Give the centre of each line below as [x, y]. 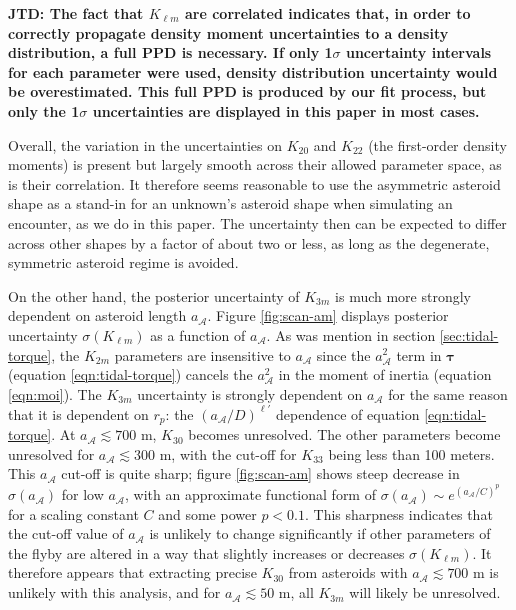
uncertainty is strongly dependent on [250, 393]
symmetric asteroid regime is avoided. [123, 262]
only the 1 [44, 110]
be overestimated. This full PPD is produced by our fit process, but [247, 91]
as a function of [198, 334]
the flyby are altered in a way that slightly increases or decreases [206, 552]
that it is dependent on [78, 413]
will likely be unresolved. [425, 592]
